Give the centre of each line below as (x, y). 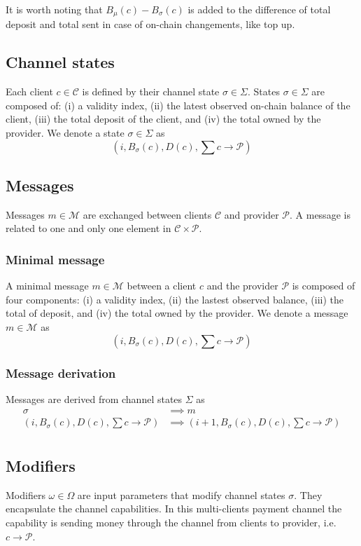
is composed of (324, 286)
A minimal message (47, 286)
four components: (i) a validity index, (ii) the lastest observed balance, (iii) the (175, 299)
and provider (252, 214)
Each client (29, 91)
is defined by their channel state (151, 91)
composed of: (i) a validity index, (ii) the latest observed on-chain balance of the (178, 105)
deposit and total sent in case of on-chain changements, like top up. (150, 24)
